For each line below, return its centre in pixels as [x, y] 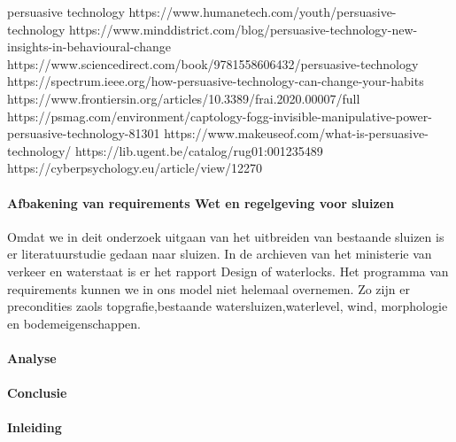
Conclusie [37, 393]
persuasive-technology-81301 [84, 133]
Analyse [32, 357]
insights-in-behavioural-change [89, 47]
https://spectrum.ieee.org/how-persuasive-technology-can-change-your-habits [216, 81]
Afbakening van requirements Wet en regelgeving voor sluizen [201, 202]
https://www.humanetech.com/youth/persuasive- [263, 12]
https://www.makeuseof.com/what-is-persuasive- [296, 133]
